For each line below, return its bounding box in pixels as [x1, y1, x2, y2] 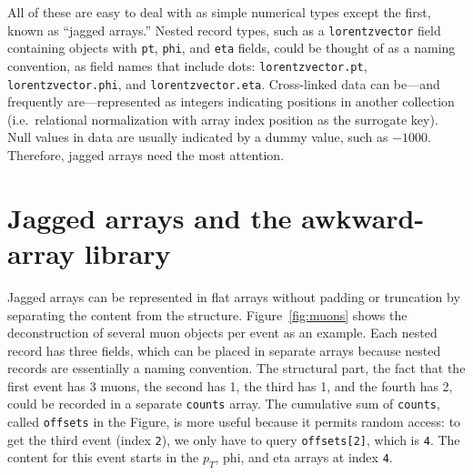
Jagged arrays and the [7, 198, 292, 236]
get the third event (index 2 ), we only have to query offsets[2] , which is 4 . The [7, 430, 460, 449]
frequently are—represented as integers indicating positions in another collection [7, 92, 455, 111]
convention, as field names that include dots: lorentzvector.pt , [7, 56, 367, 75]
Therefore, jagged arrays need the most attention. [7, 146, 285, 164]
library [84, 234, 171, 271]
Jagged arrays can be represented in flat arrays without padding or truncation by [7, 287, 460, 306]
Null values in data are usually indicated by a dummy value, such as [7, 127, 388, 147]
